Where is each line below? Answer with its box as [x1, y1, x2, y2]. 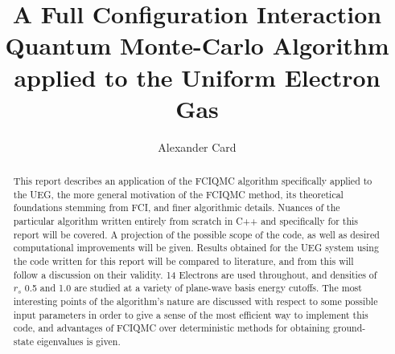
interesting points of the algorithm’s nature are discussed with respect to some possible [13, 294, 378, 307]
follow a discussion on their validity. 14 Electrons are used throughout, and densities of [13, 267, 377, 281]
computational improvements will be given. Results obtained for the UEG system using [13, 241, 379, 254]
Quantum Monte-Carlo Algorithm [5, 29, 389, 62]
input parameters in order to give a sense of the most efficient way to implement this [13, 307, 368, 321]
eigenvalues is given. [36, 334, 121, 348]
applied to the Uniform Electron [14, 60, 381, 93]
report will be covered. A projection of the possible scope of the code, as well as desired [13, 227, 380, 241]
